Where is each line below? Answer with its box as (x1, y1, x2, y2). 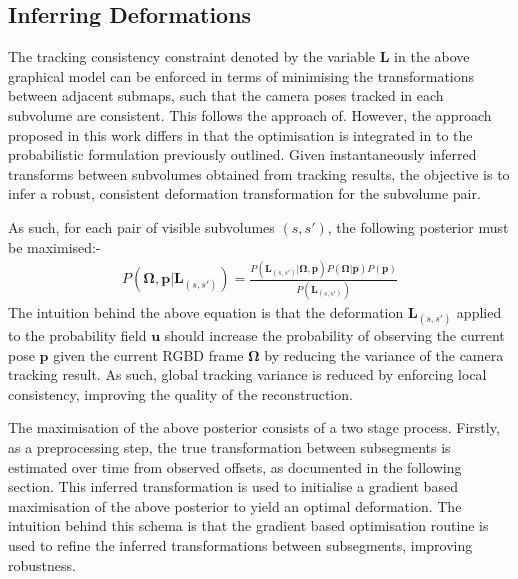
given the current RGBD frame (53, 344, 244, 365)
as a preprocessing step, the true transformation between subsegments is (8, 436, 451, 457)
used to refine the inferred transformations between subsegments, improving (8, 534, 473, 555)
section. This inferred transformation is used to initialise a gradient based (8, 476, 458, 497)
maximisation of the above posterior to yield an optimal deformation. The (8, 495, 462, 516)
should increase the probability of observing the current (164, 324, 505, 345)
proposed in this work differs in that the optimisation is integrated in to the (8, 124, 473, 145)
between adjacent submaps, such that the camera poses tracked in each (8, 85, 444, 106)
